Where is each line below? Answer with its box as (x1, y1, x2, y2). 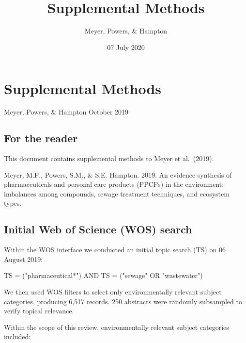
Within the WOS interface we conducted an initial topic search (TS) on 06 (4, 245, 226, 255)
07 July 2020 (107, 42, 145, 52)
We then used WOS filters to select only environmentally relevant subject (4, 287, 222, 296)
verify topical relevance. (4, 306, 74, 316)
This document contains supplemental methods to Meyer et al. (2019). (4, 153, 214, 163)
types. (4, 198, 22, 208)
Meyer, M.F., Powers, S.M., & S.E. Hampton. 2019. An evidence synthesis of (4, 169, 232, 180)
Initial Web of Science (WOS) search (4, 222, 192, 237)
